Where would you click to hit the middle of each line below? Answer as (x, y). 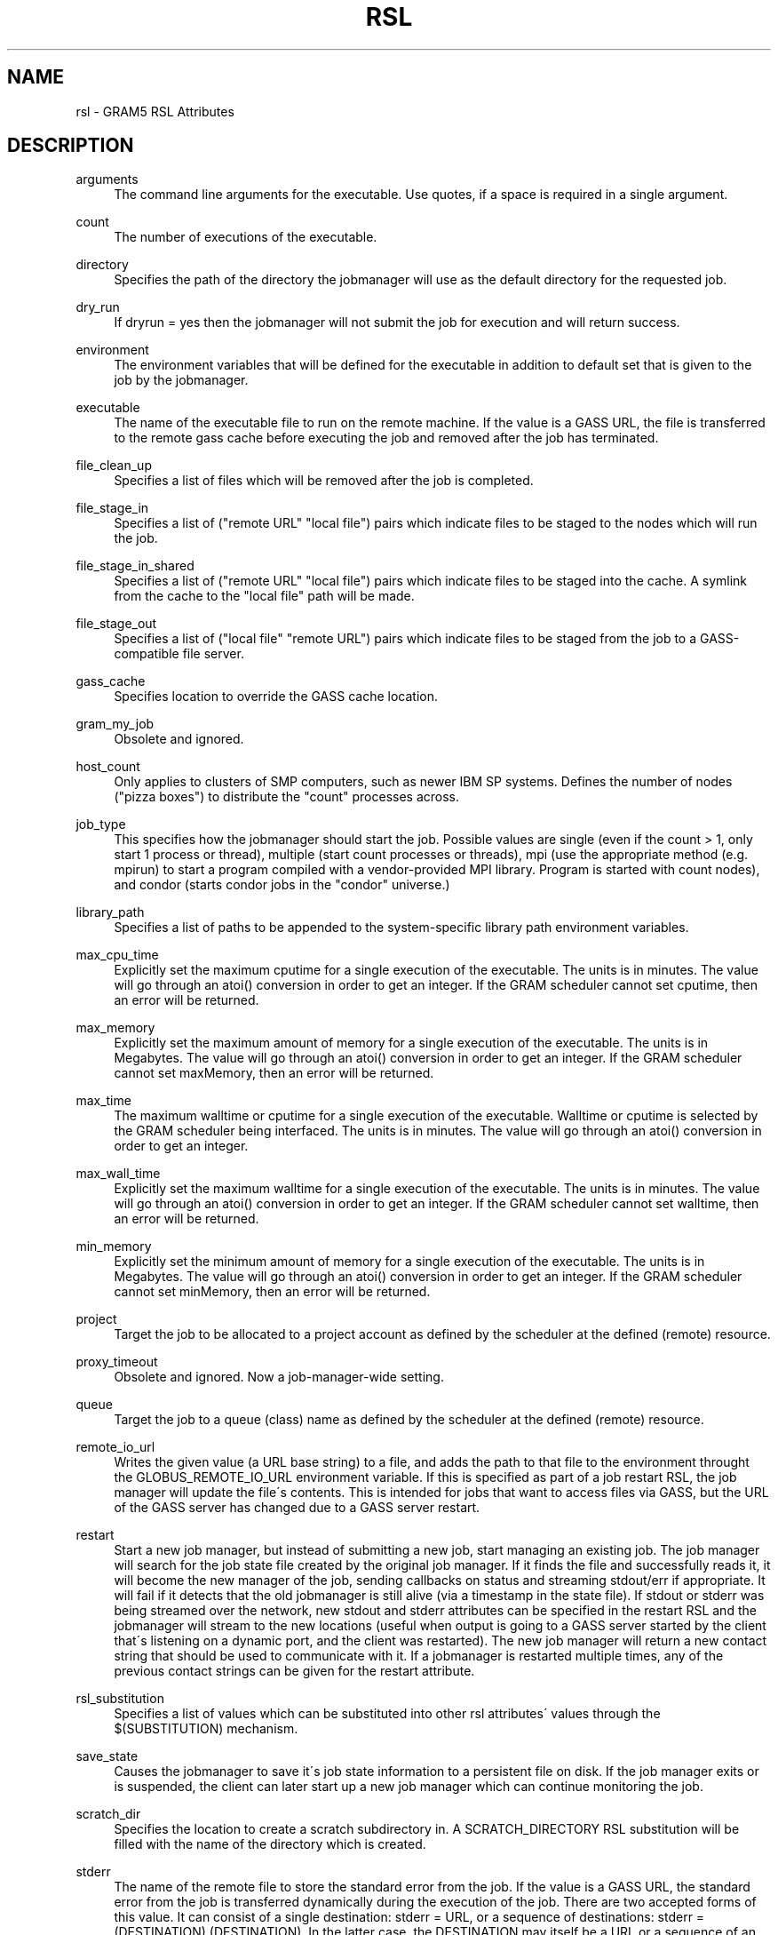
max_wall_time (118, 1174)
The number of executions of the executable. (246, 237)
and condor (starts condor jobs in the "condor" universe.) (282, 885)
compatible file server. (179, 654)
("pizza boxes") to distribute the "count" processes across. (287, 797)
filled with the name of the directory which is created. (270, 1844)
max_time (103, 1101)
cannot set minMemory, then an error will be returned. (272, 1292)
